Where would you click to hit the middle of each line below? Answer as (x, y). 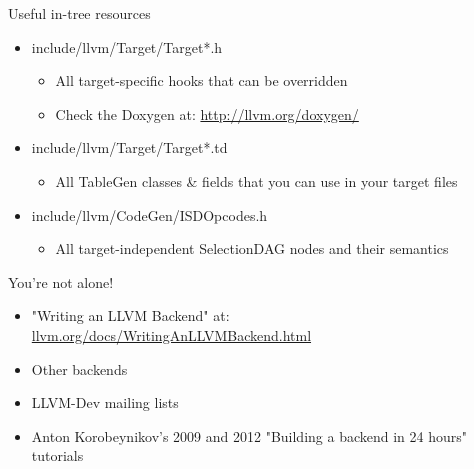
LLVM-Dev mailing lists (105, 402)
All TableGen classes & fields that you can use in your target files (256, 180)
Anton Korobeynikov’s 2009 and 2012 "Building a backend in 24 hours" (249, 435)
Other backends (79, 368)
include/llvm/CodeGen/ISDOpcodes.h (149, 214)
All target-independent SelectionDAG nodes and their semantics (252, 248)
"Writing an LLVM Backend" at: (130, 315)
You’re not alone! (61, 281)
